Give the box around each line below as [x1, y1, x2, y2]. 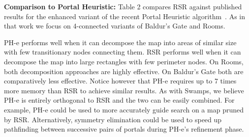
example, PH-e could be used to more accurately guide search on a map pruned [4, 104, 244, 114]
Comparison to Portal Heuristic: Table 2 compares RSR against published [4, 1, 242, 11]
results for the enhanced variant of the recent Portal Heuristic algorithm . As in [4, 11, 246, 21]
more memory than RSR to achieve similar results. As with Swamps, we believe [4, 85, 244, 95]
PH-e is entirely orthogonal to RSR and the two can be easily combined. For [4, 95, 235, 105]
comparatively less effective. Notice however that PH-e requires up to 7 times [4, 76, 237, 86]
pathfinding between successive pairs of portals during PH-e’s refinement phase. [4, 124, 244, 134]
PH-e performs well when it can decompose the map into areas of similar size [4, 37, 237, 47]
